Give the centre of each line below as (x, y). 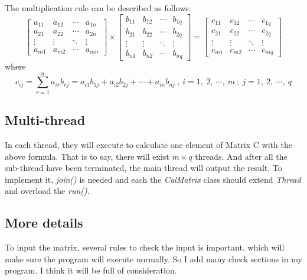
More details (44, 223)
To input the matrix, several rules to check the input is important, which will (145, 247)
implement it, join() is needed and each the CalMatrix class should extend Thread (153, 179)
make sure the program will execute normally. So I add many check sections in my (153, 258)
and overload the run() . (47, 191)
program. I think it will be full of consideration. (91, 270)
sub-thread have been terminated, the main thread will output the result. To (143, 168)
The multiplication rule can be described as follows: (98, 8)
